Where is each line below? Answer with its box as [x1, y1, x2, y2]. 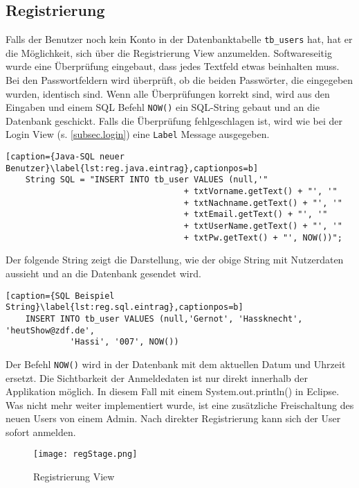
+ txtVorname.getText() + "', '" [183, 186, 338, 197]
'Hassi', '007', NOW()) [70, 337, 179, 347]
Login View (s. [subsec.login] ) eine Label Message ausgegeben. [6, 127, 270, 141]
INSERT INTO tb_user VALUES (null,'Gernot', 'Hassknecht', [25, 313, 303, 324]
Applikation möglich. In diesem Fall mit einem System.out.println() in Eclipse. [6, 384, 340, 399]
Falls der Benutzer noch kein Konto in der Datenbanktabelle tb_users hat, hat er [6, 32, 353, 46]
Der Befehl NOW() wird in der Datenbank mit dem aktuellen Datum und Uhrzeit [6, 356, 346, 371]
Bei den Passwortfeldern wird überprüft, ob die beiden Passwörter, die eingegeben [6, 73, 353, 87]
